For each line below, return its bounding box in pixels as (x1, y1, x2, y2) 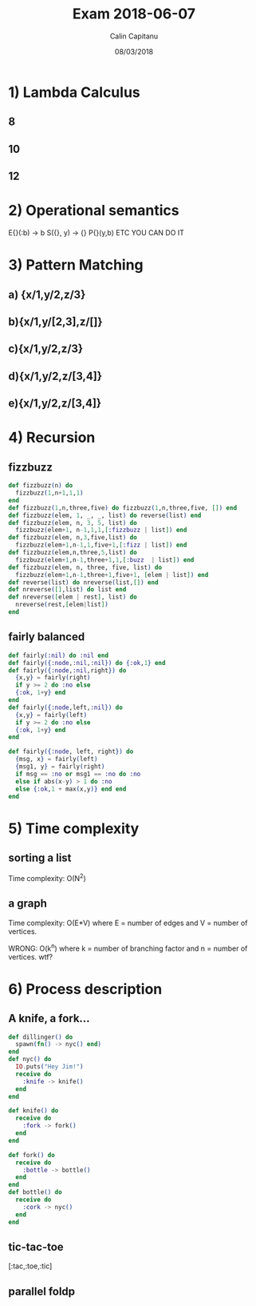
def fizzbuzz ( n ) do (8, 482, 73, 490)
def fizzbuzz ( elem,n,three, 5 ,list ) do (8, 549, 137, 557)
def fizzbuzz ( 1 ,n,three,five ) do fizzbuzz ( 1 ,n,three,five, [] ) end (8, 503, 238, 512)
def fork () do (8, 1151, 56, 1159)
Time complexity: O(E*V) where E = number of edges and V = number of (8, 918, 248, 927)
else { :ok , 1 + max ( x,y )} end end (15, 785, 127, 793)
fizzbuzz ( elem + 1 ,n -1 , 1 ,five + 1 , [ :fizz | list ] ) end (15, 541, 187, 549)
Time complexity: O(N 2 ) (8, 872, 86, 883)
